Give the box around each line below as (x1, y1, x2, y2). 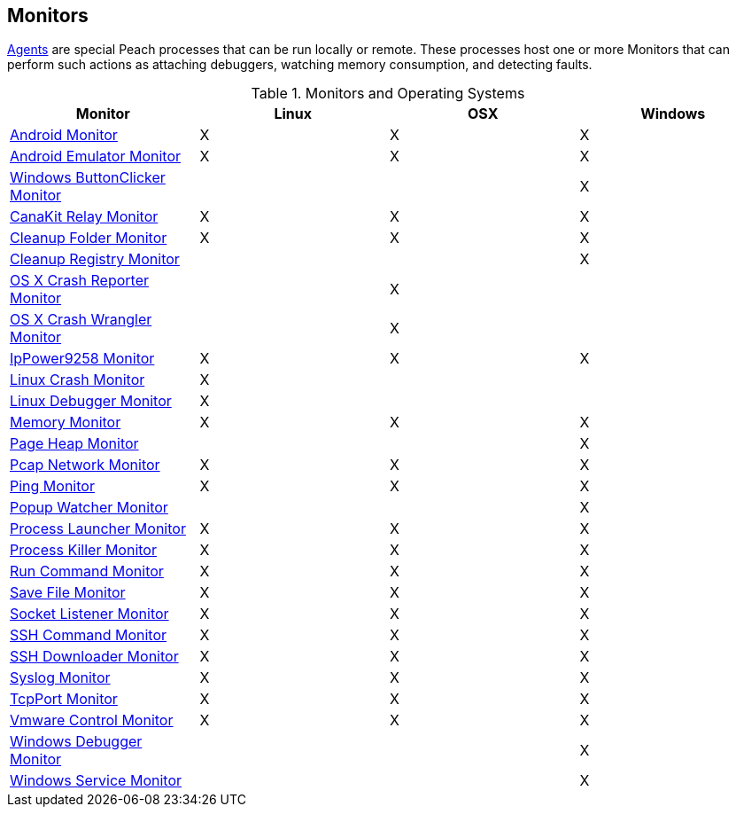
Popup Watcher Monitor (10, 498, 168, 517)
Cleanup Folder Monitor (10, 229, 167, 247)
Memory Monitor (10, 413, 121, 432)
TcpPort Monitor (10, 690, 118, 708)
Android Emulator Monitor (10, 147, 182, 166)
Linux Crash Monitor (10, 371, 145, 389)
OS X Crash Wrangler (10, 310, 152, 329)
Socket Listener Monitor (10, 605, 169, 623)
